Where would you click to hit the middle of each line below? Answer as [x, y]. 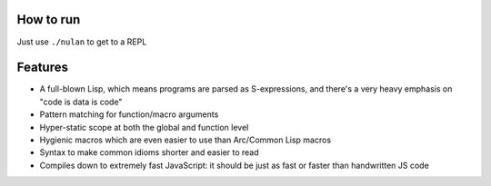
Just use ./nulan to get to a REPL [82, 42]
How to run [49, 20]
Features [42, 68]
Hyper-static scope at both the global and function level [144, 127]
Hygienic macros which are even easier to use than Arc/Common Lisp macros [185, 140]
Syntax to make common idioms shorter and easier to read [149, 152]
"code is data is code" [81, 102]
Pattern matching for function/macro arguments [129, 114]
